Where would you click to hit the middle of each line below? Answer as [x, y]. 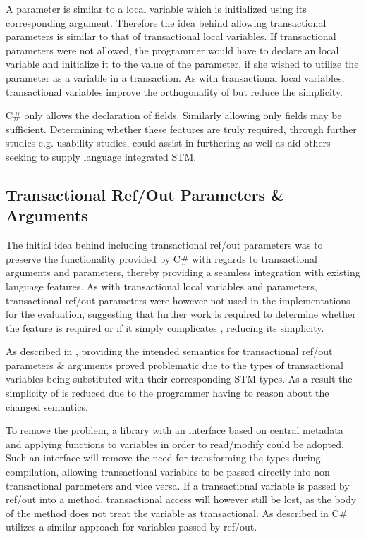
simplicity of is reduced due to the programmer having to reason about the [167, 393]
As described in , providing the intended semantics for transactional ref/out [169, 351]
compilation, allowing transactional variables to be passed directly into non [168, 472]
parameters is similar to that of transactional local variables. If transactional [171, 36]
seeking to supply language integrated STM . [101, 156]
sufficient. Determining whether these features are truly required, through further [181, 129]
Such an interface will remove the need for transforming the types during [163, 458]
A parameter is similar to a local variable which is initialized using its [156, 8]
